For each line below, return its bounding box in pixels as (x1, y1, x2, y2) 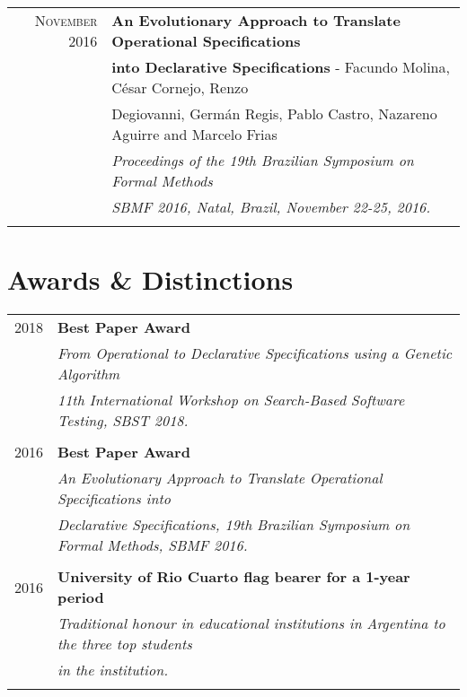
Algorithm (57, 363, 120, 385)
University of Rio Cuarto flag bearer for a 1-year (57, 566, 410, 588)
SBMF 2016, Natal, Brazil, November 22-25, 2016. (111, 196, 431, 217)
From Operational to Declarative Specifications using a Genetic (57, 343, 453, 364)
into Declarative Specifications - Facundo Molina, (111, 57, 450, 77)
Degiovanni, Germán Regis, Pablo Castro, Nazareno (111, 103, 437, 124)
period (57, 587, 104, 608)
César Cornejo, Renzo (111, 77, 249, 98)
